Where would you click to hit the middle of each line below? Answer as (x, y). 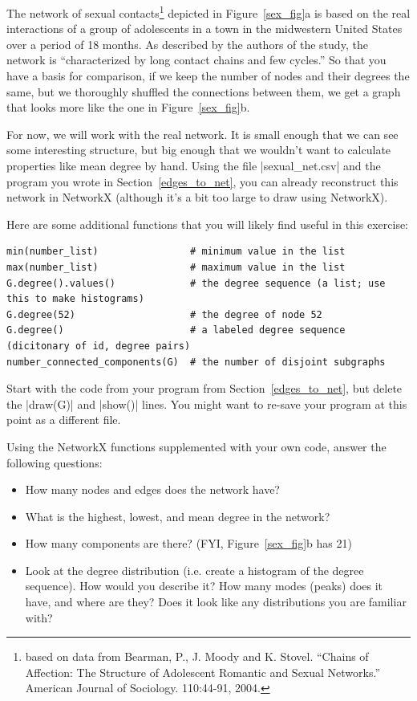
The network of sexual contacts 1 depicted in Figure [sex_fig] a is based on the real (208, 12)
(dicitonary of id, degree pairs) (99, 346)
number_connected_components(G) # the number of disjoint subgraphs (196, 362)
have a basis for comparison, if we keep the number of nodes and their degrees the (208, 76)
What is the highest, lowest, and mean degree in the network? (178, 516)
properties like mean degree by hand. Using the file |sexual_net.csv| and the (194, 165)
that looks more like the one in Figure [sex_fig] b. (128, 107)
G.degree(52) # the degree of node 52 (164, 314)
